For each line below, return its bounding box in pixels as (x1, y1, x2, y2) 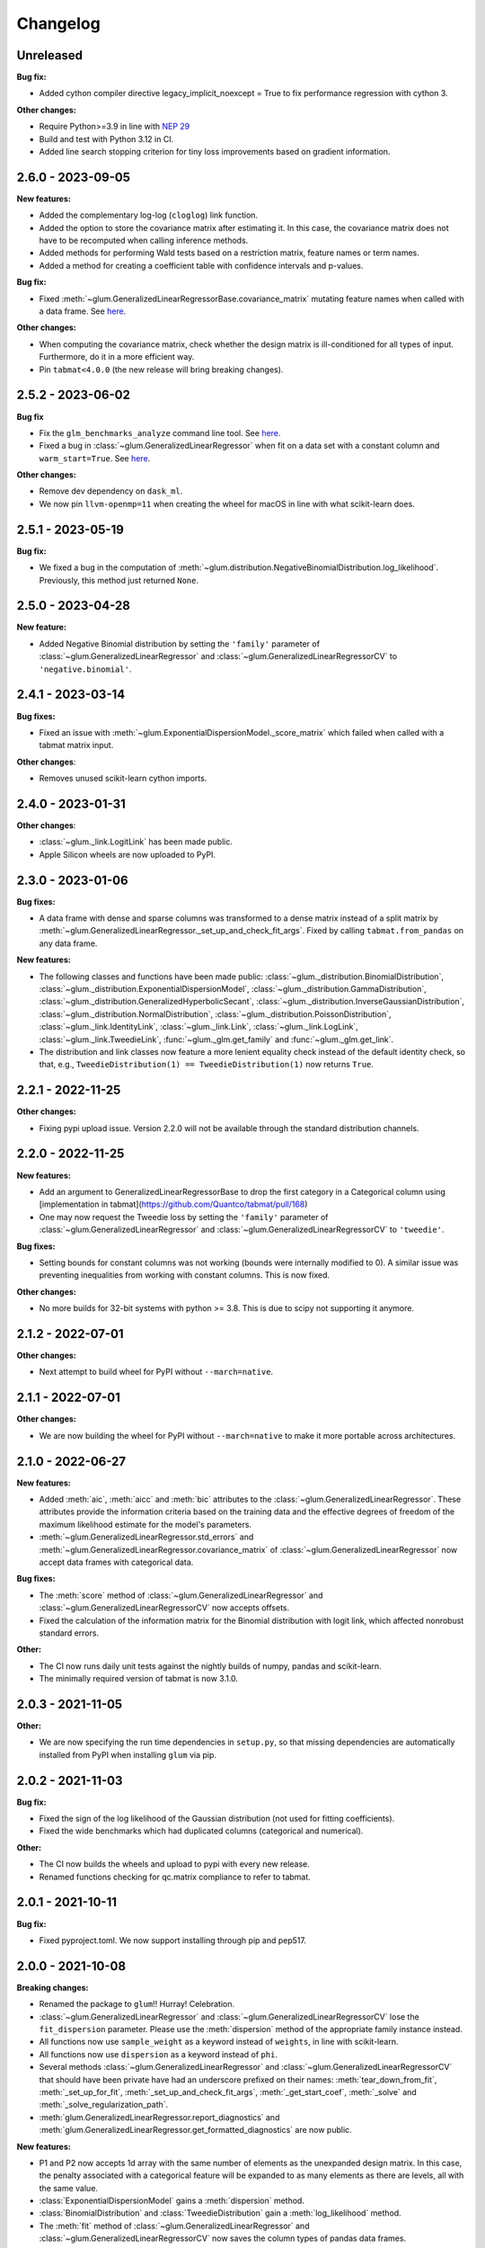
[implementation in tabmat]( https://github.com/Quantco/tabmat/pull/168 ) (39, 1199, 308, 1209)
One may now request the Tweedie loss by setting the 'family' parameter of (39, 1211, 329, 1222)
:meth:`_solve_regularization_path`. (39, 2100, 169, 2110)
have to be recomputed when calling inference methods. (39, 235, 249, 246)
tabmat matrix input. (39, 740, 114, 751)
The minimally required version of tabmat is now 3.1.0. (39, 1673, 238, 1684)
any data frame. (39, 938, 98, 949)
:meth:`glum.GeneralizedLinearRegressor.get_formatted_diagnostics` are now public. (39, 2125, 352, 2136)
